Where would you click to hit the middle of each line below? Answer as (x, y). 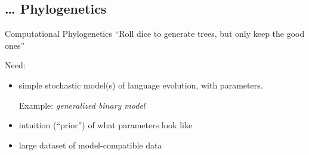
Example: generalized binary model (82, 105)
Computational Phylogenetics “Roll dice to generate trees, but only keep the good (155, 34)
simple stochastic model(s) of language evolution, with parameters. (141, 85)
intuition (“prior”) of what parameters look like (106, 125)
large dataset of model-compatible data (90, 145)
